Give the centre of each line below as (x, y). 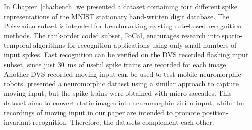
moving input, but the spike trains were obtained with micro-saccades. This (118, 93)
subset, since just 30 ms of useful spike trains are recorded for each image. (116, 64)
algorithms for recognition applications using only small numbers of (135, 45)
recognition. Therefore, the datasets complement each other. (123, 122)
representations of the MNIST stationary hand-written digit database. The (117, 16)
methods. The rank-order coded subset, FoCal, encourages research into (112, 35)
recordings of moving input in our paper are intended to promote (102, 112)
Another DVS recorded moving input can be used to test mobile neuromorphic (123, 74)
